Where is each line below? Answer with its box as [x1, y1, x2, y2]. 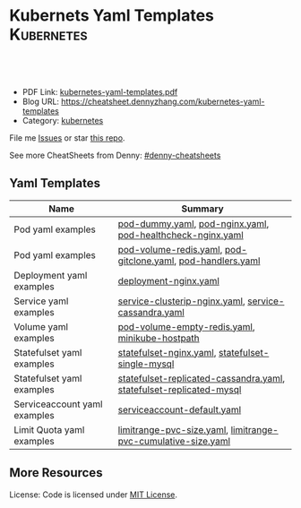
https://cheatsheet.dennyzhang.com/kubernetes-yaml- [61, 96, 265, 107]
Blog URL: [21, 96, 60, 107]
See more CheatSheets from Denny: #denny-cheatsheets [9, 150, 221, 160]
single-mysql [117, 357, 175, 370]
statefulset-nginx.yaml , [117, 346, 217, 358]
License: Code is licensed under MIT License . [9, 489, 177, 500]
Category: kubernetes [21, 115, 104, 125]
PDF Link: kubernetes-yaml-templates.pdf [21, 86, 178, 97]
